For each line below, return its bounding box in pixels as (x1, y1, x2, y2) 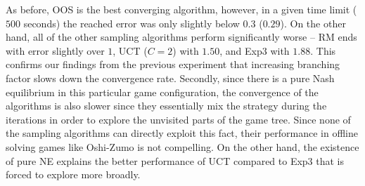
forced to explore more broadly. (6, 167, 141, 182)
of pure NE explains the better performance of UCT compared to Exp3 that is (6, 153, 345, 168)
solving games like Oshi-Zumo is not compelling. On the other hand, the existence (6, 139, 359, 154)
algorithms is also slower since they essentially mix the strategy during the (6, 98, 327, 113)
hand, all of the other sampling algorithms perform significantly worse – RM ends (6, 29, 357, 44)
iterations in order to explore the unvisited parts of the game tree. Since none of (6, 112, 351, 126)
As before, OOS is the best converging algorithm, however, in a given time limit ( (6, 2, 357, 16)
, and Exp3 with (219, 43, 290, 58)
